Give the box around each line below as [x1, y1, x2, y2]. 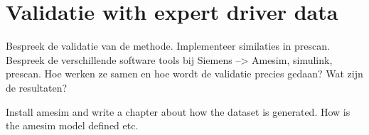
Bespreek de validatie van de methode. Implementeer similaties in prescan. [6, 38, 330, 53]
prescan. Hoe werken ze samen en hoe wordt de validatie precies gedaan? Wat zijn [6, 66, 363, 81]
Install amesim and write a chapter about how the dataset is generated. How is [6, 104, 351, 119]
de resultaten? [6, 80, 68, 94]
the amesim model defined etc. [6, 118, 139, 133]
